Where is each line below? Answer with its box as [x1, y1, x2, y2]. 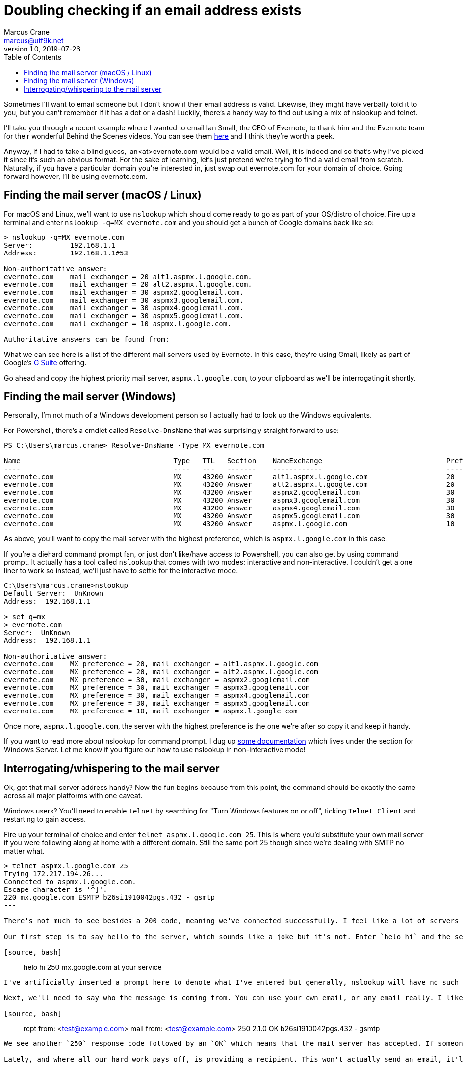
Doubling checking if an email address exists [4, 2, 302, 19]
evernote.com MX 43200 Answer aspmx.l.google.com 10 [4, 520, 455, 528]
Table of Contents [4, 52, 62, 61]
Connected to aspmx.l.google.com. [4, 878, 136, 886]
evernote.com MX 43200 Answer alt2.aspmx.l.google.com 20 [4, 481, 455, 489]
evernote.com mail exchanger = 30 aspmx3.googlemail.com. [4, 296, 244, 304]
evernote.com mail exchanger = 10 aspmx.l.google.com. [4, 319, 231, 328]
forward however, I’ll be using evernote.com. [4, 172, 148, 180]
